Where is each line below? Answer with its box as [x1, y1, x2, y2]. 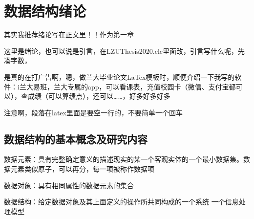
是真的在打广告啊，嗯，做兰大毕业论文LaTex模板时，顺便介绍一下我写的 [4, 71, 235, 82]
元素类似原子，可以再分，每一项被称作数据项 [10, 164, 154, 174]
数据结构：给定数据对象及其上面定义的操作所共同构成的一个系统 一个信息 [4, 197, 239, 207]
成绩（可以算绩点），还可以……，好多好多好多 [27, 91, 170, 101]
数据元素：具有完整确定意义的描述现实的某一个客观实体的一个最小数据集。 [4, 154, 243, 164]
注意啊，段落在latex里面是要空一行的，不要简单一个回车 [4, 107, 183, 117]
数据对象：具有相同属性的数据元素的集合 [4, 180, 134, 190]
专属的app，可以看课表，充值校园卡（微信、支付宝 [67, 81, 229, 91]
